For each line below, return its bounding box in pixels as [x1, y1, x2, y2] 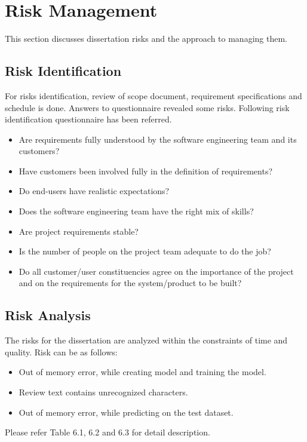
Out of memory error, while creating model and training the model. [19, 366, 266, 378]
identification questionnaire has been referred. [5, 113, 172, 125]
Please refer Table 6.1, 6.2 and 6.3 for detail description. [5, 426, 210, 438]
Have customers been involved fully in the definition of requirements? [19, 164, 273, 177]
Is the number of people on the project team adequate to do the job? [19, 245, 271, 257]
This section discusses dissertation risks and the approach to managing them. [5, 32, 287, 45]
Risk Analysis [5, 306, 91, 324]
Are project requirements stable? [19, 225, 139, 237]
